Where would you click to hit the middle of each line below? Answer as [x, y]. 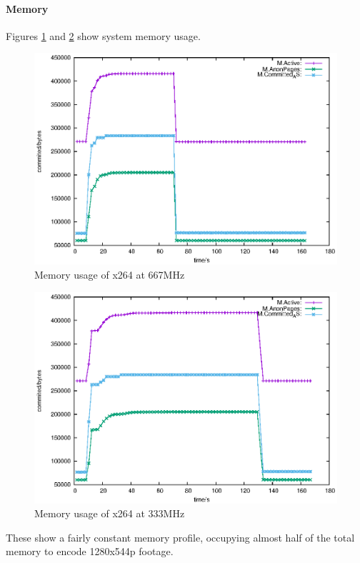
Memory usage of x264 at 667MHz [110, 275]
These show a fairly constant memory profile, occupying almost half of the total [180, 537]
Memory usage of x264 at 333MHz [110, 513]
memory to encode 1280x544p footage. [90, 551]
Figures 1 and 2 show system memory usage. [103, 35]
